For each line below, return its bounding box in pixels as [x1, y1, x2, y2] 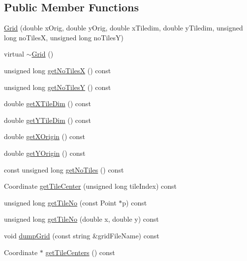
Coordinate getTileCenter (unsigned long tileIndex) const [4, 181, 177, 191]
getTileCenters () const [45, 247, 115, 257]
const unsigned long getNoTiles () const [4, 164, 124, 174]
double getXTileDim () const [4, 98, 91, 109]
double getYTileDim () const [4, 115, 91, 125]
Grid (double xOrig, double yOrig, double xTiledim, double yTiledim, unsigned [4, 23, 243, 33]
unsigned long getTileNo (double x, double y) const [4, 214, 159, 224]
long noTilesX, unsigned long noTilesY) [4, 32, 123, 42]
